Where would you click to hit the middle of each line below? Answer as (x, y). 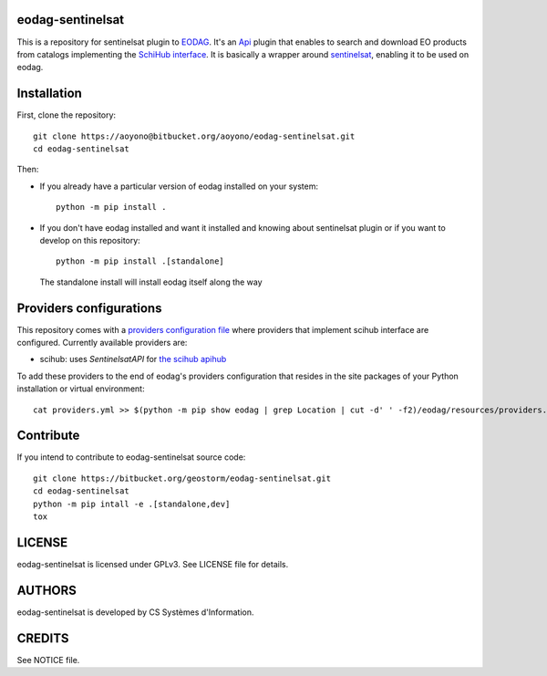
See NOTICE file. (48, 660)
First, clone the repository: (67, 115)
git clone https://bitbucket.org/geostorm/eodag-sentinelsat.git (182, 478)
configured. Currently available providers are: (102, 343)
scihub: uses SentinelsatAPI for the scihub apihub (133, 359)
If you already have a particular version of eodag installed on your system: (179, 186)
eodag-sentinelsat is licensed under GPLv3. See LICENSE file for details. (153, 564)
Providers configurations (89, 308)
